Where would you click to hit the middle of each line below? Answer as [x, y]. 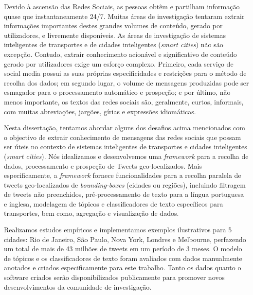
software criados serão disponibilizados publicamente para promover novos [114, 277]
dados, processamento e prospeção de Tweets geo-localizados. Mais [103, 165]
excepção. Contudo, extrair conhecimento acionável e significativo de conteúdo [120, 54]
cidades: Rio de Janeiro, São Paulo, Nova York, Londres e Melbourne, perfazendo [125, 239]
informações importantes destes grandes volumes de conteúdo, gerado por [113, 26]
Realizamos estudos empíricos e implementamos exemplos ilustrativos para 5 [118, 230]
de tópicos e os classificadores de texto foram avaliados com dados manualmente [123, 258]
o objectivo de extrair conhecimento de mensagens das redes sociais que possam [123, 137]
